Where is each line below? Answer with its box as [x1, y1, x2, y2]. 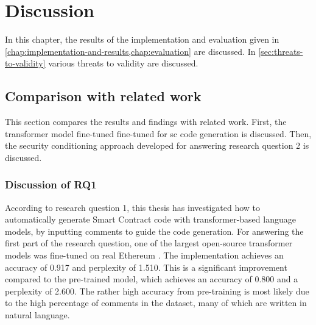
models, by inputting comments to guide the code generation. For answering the [5, 224, 304, 237]
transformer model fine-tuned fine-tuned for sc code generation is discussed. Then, [5, 127, 312, 140]
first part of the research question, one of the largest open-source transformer [5, 237, 293, 249]
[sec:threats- [258, 45, 303, 57]
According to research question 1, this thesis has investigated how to [5, 201, 261, 213]
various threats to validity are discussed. [48, 57, 198, 70]
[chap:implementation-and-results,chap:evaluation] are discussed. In [5, 45, 256, 57]
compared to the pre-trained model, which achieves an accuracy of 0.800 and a [5, 273, 298, 285]
